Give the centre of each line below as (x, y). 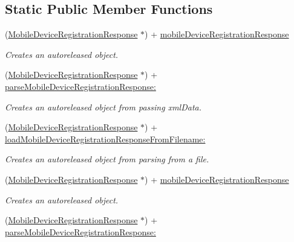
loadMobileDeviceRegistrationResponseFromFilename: (105, 139)
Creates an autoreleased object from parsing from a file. (107, 159)
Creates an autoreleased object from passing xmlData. (103, 107)
